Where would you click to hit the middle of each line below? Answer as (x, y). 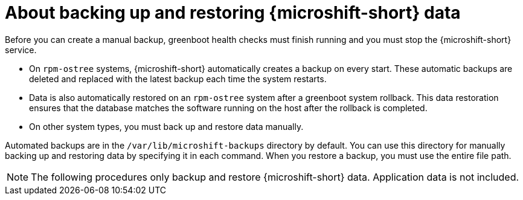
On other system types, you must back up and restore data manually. (166, 126)
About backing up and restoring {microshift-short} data (233, 13)
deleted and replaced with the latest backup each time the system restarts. (178, 79)
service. (21, 50)
